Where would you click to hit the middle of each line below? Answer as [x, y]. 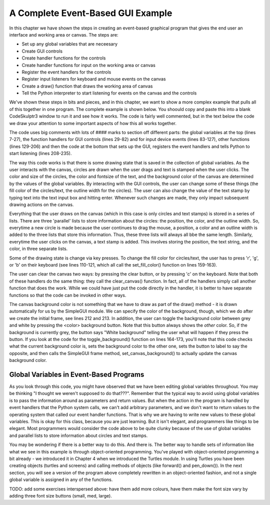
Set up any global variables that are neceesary [69, 44]
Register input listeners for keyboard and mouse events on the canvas [94, 79]
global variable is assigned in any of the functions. [61, 479]
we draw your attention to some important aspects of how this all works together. [93, 123]
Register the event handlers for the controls [66, 72]
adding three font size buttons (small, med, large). [60, 495]
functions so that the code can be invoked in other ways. [68, 295]
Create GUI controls [42, 51]
